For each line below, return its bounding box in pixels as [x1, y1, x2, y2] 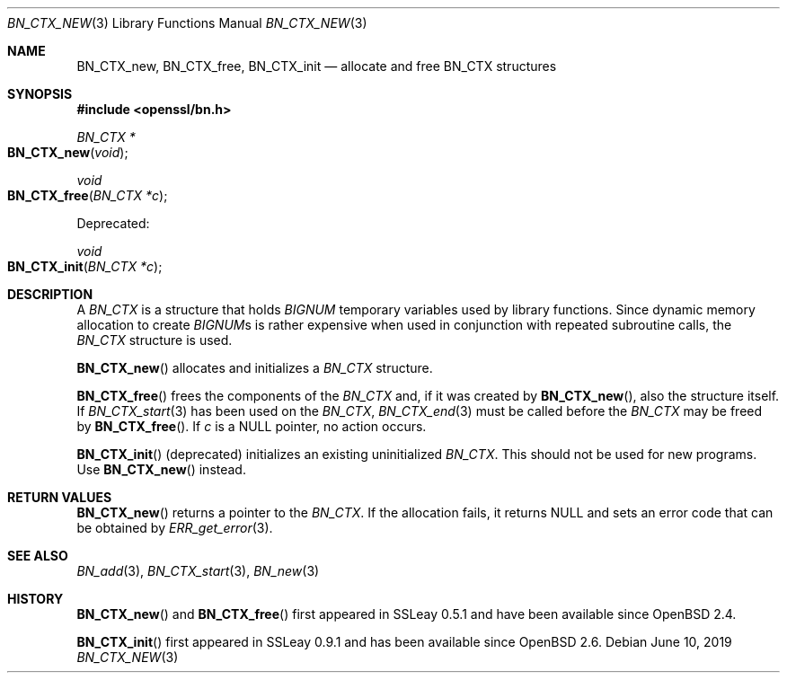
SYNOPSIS [7, 86, 73, 102]
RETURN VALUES [7, 490, 112, 505]
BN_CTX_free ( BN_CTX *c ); [7, 188, 168, 203]
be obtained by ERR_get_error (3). [76, 520, 273, 535]
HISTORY [7, 591, 64, 606]
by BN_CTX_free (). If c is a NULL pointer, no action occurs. [76, 419, 427, 434]
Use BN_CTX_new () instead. [76, 462, 246, 477]
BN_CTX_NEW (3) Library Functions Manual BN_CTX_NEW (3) [7, 15, 367, 31]
